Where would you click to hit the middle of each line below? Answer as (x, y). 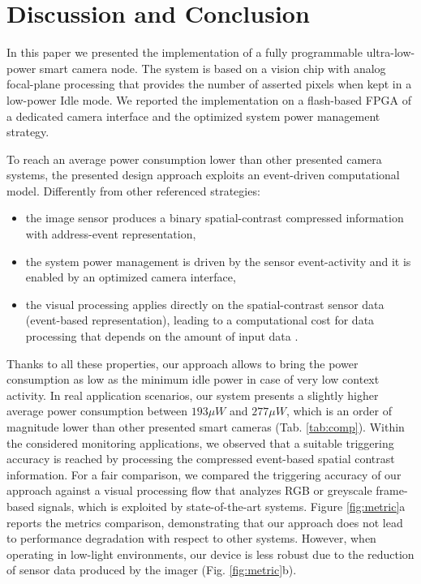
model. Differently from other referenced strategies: (133, 190)
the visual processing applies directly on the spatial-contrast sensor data (205, 304)
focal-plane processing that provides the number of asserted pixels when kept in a (209, 84)
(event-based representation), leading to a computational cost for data (200, 320)
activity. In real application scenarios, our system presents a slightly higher (193, 395)
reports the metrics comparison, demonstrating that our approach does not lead (205, 522)
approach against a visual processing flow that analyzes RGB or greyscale (189, 490)
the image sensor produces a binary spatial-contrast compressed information (215, 218)
